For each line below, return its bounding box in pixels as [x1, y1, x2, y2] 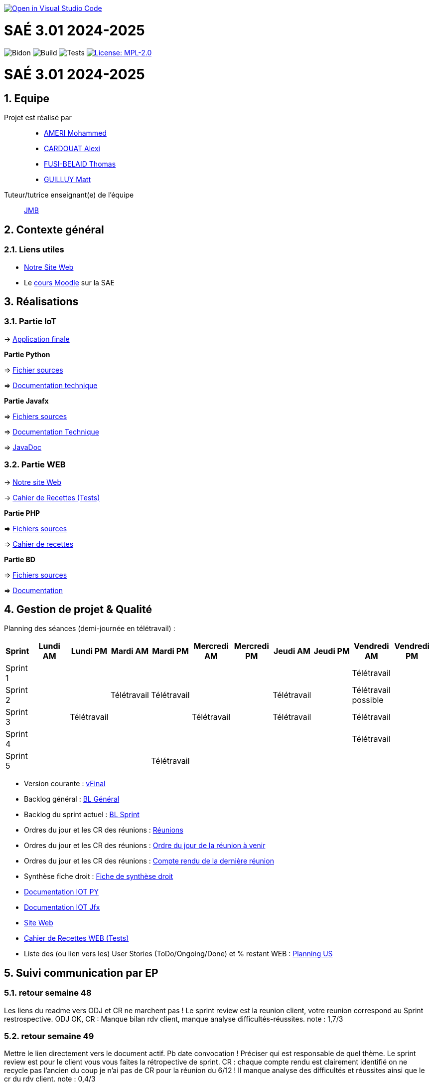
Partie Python [4, 350, 50, 359]
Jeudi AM [273, 646, 310, 656]
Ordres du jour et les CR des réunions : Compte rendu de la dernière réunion [24, 857, 274, 866]
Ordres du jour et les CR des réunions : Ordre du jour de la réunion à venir [24, 841, 266, 850]
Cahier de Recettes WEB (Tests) [24, 934, 129, 943]
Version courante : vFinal [24, 779, 106, 788]
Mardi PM [152, 646, 189, 656]
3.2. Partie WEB [4, 459, 66, 470]
